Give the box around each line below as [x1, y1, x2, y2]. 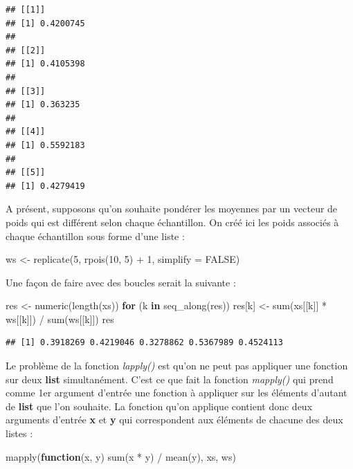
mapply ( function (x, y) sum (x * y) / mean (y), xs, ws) [6, 449, 236, 463]
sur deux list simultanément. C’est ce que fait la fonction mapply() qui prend [6, 371, 334, 386]
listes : [6, 426, 33, 441]
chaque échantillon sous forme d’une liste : [6, 228, 185, 243]
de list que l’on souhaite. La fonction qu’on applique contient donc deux [6, 398, 313, 413]
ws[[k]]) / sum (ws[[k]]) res [6, 311, 114, 326]
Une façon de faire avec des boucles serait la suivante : [6, 275, 236, 289]
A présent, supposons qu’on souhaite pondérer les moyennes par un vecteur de [6, 201, 338, 216]
